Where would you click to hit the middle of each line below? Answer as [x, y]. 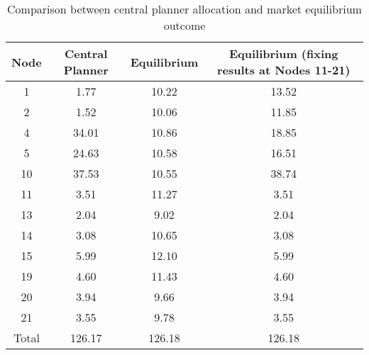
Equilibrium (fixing [283, 53]
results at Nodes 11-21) [283, 70]
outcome [184, 25]
